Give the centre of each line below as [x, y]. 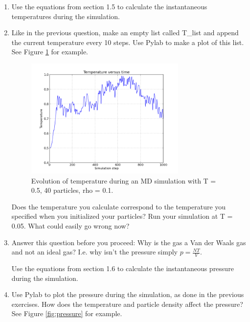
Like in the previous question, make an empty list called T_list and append [125, 33]
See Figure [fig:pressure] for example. [67, 313]
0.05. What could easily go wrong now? [70, 226]
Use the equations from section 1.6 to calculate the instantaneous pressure [123, 268]
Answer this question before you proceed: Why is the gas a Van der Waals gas [129, 242]
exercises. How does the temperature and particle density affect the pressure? [127, 304]
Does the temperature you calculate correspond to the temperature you [119, 206]
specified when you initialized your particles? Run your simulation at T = [122, 216]
